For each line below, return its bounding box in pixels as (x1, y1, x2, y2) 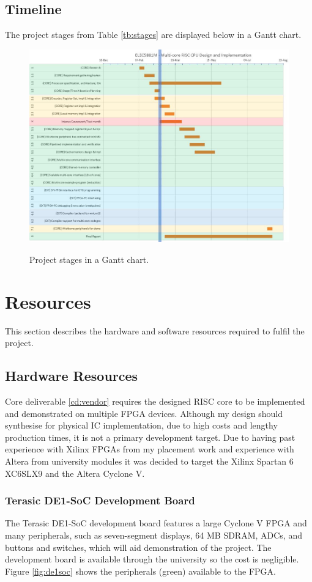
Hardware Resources (5, 366, 138, 385)
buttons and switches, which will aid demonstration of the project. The (5, 540, 272, 553)
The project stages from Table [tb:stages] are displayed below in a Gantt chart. (5, 28, 302, 41)
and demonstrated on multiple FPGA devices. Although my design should (5, 407, 283, 419)
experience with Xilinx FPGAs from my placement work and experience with (5, 443, 294, 455)
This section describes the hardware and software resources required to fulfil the (5, 324, 305, 337)
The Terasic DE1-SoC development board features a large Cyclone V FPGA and (5, 517, 307, 529)
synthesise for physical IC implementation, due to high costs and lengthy (5, 419, 278, 432)
